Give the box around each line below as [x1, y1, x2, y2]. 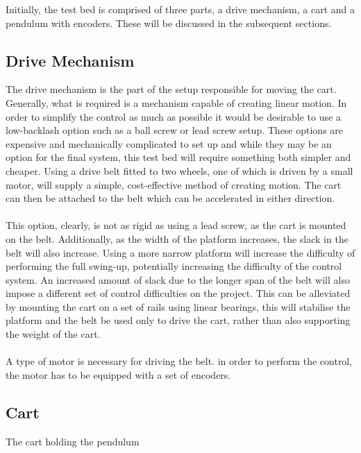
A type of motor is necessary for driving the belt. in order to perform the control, [6, 354, 353, 368]
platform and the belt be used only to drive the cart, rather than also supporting [6, 313, 351, 327]
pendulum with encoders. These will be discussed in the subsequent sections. [6, 15, 332, 30]
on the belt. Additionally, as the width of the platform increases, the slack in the [6, 231, 349, 246]
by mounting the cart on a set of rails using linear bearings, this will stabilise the [6, 299, 351, 314]
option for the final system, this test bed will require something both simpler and [6, 150, 351, 164]
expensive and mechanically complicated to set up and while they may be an [6, 136, 332, 151]
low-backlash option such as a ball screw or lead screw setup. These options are [6, 123, 344, 137]
